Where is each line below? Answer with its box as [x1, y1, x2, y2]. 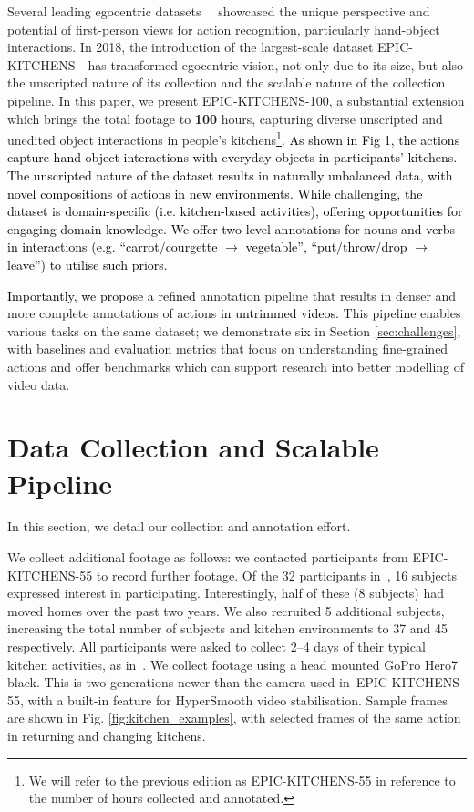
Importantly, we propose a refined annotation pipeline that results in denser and [7, 285, 457, 304]
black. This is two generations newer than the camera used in [7, 673, 350, 692]
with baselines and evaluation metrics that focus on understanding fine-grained [7, 339, 448, 358]
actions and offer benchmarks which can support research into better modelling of [7, 356, 465, 375]
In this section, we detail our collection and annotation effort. [7, 517, 351, 536]
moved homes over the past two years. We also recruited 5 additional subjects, [7, 601, 445, 620]
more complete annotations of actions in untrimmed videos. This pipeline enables [7, 303, 461, 323]
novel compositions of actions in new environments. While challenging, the [7, 183, 423, 202]
